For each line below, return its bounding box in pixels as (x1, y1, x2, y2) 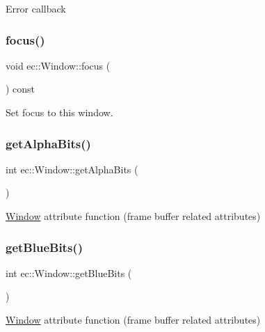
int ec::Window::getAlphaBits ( (6, 161, 138, 176)
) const (6, 81, 35, 96)
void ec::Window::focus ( (6, 58, 111, 72)
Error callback (6, 1, 66, 15)
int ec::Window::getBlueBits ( (6, 265, 132, 280)
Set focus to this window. (6, 105, 113, 119)
